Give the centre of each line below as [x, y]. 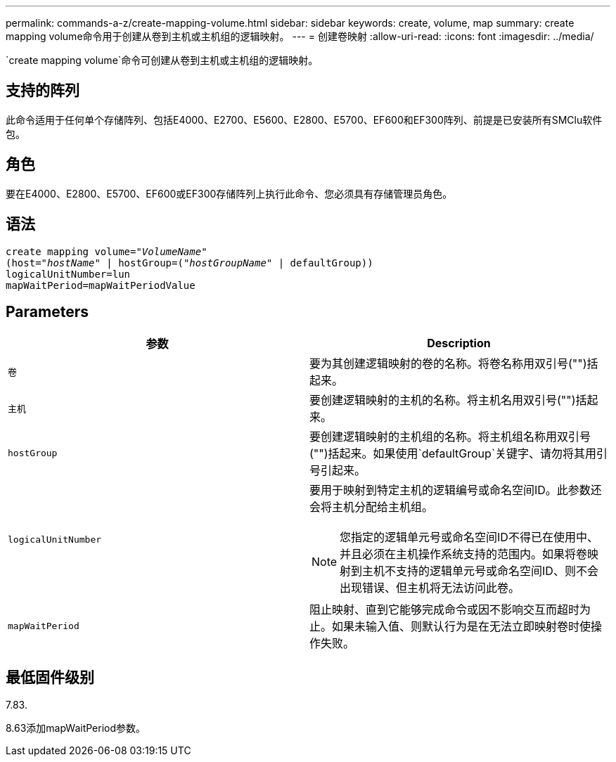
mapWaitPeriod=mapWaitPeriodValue [101, 285]
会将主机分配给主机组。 [372, 507]
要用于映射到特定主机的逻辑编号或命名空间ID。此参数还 [456, 490]
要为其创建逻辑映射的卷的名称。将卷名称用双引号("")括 [454, 364]
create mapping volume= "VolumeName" [107, 251]
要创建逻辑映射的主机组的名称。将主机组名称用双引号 [450, 437]
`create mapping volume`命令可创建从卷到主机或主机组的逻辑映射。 [162, 60]
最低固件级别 [50, 677]
